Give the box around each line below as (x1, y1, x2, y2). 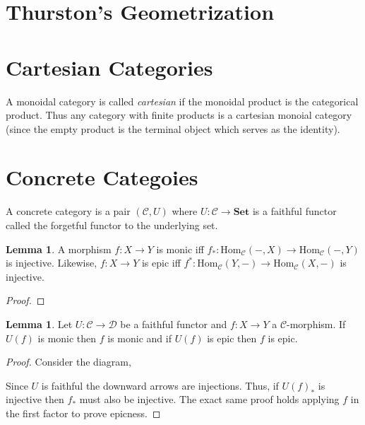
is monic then (37, 330, 97, 345)
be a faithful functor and (120, 316, 227, 331)
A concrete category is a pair (6, 204, 131, 219)
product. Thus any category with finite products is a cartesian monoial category (6, 107, 352, 122)
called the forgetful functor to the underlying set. (6, 218, 218, 232)
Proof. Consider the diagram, (6, 354, 131, 369)
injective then (6, 392, 64, 407)
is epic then (207, 330, 257, 345)
